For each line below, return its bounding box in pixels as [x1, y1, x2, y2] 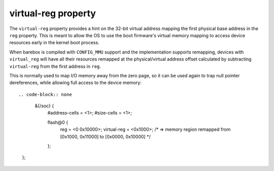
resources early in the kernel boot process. [9, 40, 99, 46]
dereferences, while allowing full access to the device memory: [9, 79, 142, 86]
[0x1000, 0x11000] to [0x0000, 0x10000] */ [60, 133, 151, 139]
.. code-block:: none [18, 92, 72, 97]
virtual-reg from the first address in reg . [9, 63, 101, 69]
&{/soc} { [35, 103, 54, 109]
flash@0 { [47, 119, 68, 125]
